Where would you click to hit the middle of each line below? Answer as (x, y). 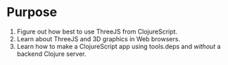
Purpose (32, 12)
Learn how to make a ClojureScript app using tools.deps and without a (119, 46)
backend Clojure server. (51, 54)
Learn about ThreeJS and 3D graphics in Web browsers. (99, 38)
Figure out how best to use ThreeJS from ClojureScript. (97, 31)
